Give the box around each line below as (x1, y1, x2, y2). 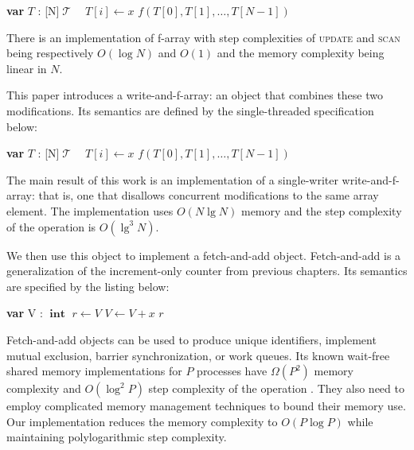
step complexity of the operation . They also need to (148, 380, 404, 397)
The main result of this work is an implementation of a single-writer (6, 171, 338, 188)
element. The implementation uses (6, 202, 174, 219)
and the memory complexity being (217, 45, 385, 61)
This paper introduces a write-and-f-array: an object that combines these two (6, 87, 383, 103)
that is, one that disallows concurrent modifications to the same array (38, 187, 379, 204)
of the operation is (6, 218, 96, 235)
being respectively (6, 45, 94, 61)
